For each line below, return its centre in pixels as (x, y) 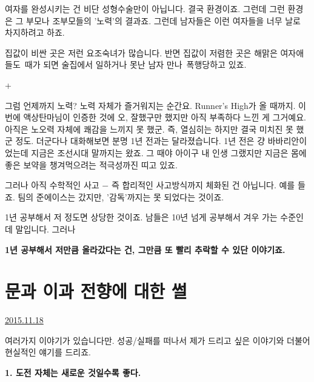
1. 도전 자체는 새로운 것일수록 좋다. (73, 372)
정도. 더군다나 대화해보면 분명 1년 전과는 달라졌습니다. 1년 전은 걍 (140, 141)
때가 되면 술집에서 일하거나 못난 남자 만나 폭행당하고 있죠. (135, 64)
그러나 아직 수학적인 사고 (52, 185)
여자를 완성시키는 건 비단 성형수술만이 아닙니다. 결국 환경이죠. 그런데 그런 (145, 8)
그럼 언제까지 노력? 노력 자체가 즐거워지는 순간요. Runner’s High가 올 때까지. (150, 105)
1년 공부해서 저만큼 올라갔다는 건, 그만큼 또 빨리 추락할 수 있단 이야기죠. (145, 249)
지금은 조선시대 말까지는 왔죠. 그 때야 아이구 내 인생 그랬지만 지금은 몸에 (169, 152)
